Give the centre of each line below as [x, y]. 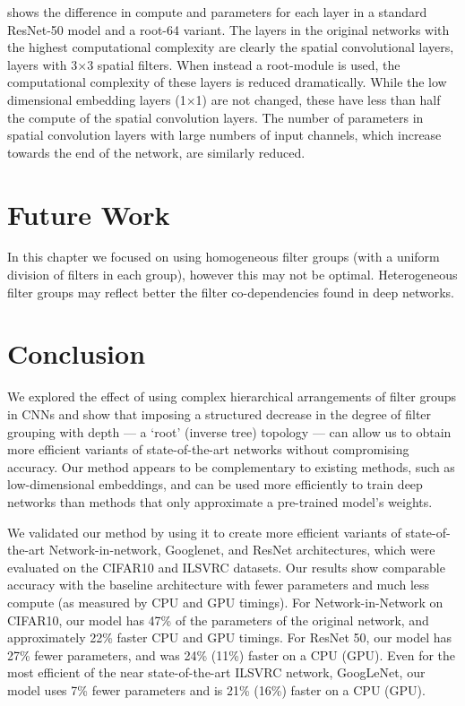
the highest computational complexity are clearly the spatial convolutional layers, [231, 47]
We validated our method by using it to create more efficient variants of [204, 532]
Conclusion [77, 353]
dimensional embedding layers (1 [97, 99]
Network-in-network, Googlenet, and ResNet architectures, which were [242, 550]
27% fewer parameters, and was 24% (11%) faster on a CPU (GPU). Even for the [232, 654]
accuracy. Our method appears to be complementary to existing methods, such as [231, 466]
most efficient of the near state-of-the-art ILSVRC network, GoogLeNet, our [216, 672]
